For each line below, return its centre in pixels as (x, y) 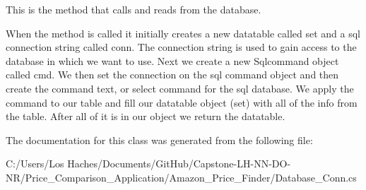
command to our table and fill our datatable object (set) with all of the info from (182, 102)
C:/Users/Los (35, 164)
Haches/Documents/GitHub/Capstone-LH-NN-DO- (179, 164)
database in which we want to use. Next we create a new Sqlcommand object (172, 60)
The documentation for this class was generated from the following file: (159, 139)
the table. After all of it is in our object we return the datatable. (146, 116)
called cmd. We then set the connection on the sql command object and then (172, 75)
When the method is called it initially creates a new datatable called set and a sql (183, 33)
